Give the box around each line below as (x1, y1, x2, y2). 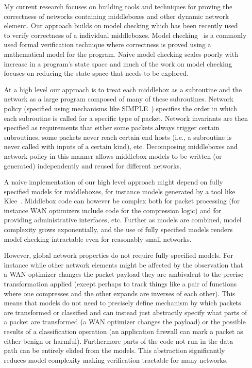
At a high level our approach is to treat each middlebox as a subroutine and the (4, 84, 242, 94)
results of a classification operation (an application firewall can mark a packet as (4, 326, 243, 336)
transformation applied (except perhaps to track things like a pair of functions (4, 279, 237, 289)
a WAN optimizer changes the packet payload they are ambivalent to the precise (4, 269, 243, 279)
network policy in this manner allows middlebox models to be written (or (4, 151, 222, 161)
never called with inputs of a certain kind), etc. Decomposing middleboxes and (4, 141, 238, 151)
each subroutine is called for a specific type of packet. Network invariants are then (4, 113, 248, 123)
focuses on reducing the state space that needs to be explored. (4, 68, 188, 78)
